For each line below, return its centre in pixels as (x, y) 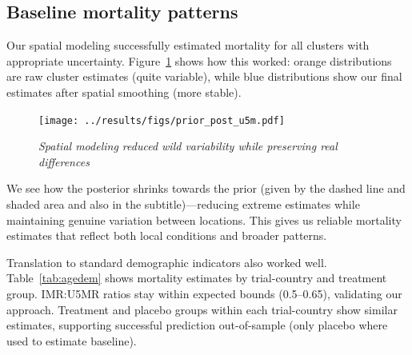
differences (64, 161)
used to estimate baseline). (72, 340)
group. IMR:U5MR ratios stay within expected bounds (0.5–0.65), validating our (204, 293)
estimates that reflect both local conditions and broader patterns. (167, 235)
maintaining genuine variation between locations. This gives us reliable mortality (204, 219)
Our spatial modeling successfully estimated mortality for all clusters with (188, 45)
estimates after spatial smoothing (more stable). (124, 92)
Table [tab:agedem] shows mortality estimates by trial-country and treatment (197, 278)
